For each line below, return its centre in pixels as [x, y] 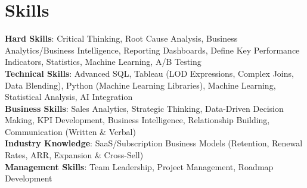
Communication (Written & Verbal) [70, 131]
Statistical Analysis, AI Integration [69, 97]
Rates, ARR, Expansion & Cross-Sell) [74, 155]
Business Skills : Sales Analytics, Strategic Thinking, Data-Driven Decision [144, 108]
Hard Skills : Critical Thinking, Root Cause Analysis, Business [121, 38]
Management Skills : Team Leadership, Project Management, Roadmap [139, 166]
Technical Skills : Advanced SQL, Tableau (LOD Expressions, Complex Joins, [149, 73]
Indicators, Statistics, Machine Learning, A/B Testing [103, 62]
